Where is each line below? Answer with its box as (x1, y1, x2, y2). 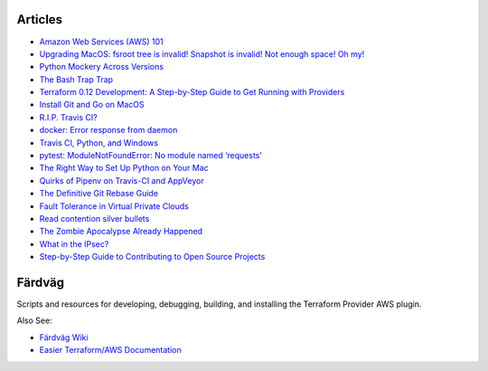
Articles (16, 12, 63, 27)
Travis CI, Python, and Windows (39, 137, 158, 148)
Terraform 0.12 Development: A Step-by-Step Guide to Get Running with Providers (39, 87, 345, 98)
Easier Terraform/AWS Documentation (39, 345, 182, 356)
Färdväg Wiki (39, 331, 89, 343)
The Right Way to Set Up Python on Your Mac (39, 163, 210, 174)
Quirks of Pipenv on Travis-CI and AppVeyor (39, 175, 204, 185)
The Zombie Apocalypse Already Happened (39, 226, 203, 237)
